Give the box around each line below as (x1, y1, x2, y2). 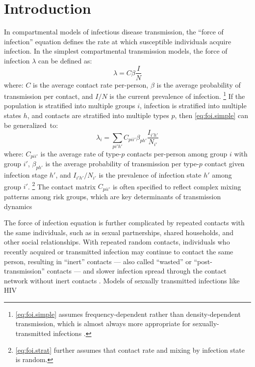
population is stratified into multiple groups (4, 100, 135, 111)
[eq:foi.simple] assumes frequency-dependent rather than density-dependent (15, 308, 241, 319)
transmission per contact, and (4, 91, 93, 101)
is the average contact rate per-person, (33, 79, 149, 90)
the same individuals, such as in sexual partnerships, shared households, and (4, 227, 233, 237)
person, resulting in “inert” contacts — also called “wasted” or (4, 256, 192, 266)
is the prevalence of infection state (99, 170, 202, 180)
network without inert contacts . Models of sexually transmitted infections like (4, 275, 240, 285)
